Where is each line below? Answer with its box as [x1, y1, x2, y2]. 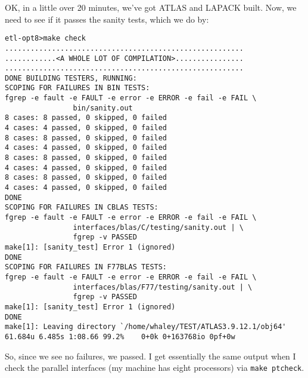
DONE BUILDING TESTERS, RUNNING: [5, 73, 137, 82]
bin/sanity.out [73, 103, 133, 112]
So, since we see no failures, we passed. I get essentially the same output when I [5, 349, 296, 362]
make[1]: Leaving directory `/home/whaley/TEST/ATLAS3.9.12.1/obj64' [5, 322, 287, 331]
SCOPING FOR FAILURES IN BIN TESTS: [5, 84, 150, 93]
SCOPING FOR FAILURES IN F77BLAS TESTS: [5, 263, 167, 272]
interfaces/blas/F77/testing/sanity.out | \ [73, 282, 253, 291]
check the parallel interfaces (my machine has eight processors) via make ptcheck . [5, 361, 304, 374]
